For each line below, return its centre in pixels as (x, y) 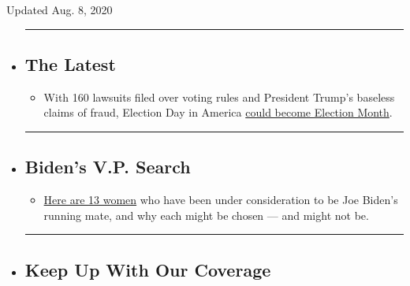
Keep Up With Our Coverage (148, 269)
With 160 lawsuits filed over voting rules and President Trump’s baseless (219, 97)
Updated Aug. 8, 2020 (60, 9)
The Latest (70, 63)
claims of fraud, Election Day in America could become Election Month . (218, 112)
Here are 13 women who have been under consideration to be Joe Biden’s (221, 200)
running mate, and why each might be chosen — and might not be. (206, 215)
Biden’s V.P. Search (108, 167)
